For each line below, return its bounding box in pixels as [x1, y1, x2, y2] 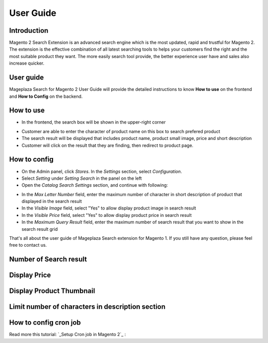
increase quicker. [9, 60, 45, 67]
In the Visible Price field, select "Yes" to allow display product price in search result [21, 212, 192, 218]
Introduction [9, 26, 49, 35]
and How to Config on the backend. [9, 93, 83, 99]
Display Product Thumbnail [9, 287, 95, 295]
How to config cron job [9, 318, 81, 327]
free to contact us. [9, 242, 47, 248]
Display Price [9, 271, 51, 279]
